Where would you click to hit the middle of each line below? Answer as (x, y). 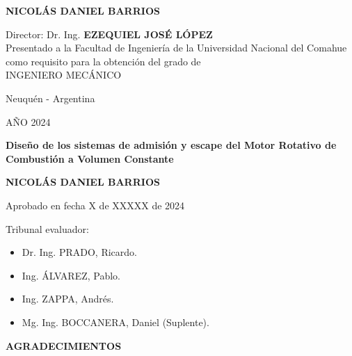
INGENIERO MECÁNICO (64, 75)
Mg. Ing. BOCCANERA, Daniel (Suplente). (115, 322)
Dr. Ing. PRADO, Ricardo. (79, 252)
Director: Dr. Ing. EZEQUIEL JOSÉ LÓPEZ (109, 34)
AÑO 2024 (28, 121)
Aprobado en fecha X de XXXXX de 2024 (95, 205)
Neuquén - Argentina (50, 98)
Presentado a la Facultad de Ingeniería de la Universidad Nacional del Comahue (176, 48)
